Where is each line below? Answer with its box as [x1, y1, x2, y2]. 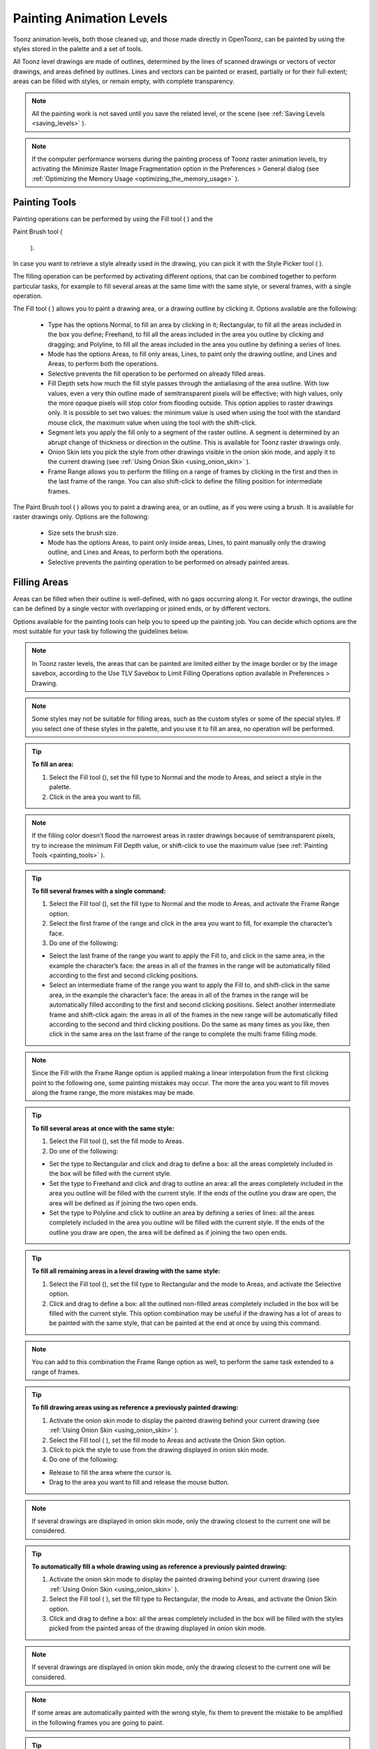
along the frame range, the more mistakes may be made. [31, 1089, 195, 1096]
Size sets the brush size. [47, 528, 119, 537]
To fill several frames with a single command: [31, 886, 166, 895]
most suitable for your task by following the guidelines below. [13, 627, 189, 635]
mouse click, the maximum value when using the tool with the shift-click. [47, 418, 258, 427]
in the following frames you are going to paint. [31, 1718, 164, 1727]
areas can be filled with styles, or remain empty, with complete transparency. [13, 77, 235, 85]
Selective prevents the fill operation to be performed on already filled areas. [47, 369, 266, 378]
